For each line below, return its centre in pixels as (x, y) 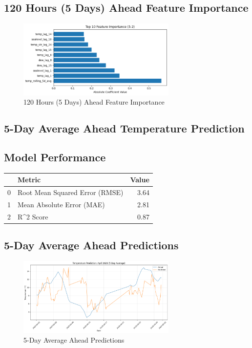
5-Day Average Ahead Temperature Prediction (124, 128)
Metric (29, 180)
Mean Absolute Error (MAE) (61, 205)
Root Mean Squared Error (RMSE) (71, 192)
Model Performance (55, 157)
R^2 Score (33, 216)
